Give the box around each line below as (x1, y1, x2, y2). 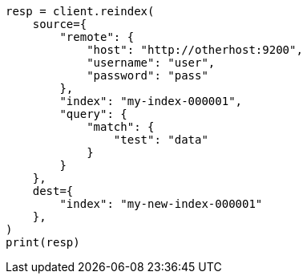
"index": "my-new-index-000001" (59, 197, 263, 210)
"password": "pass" (87, 69, 208, 82)
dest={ (32, 185, 74, 197)
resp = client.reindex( (6, 5, 155, 18)
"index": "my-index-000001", (59, 95, 243, 108)
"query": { (59, 108, 127, 120)
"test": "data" (113, 133, 208, 146)
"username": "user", (87, 56, 216, 69)
